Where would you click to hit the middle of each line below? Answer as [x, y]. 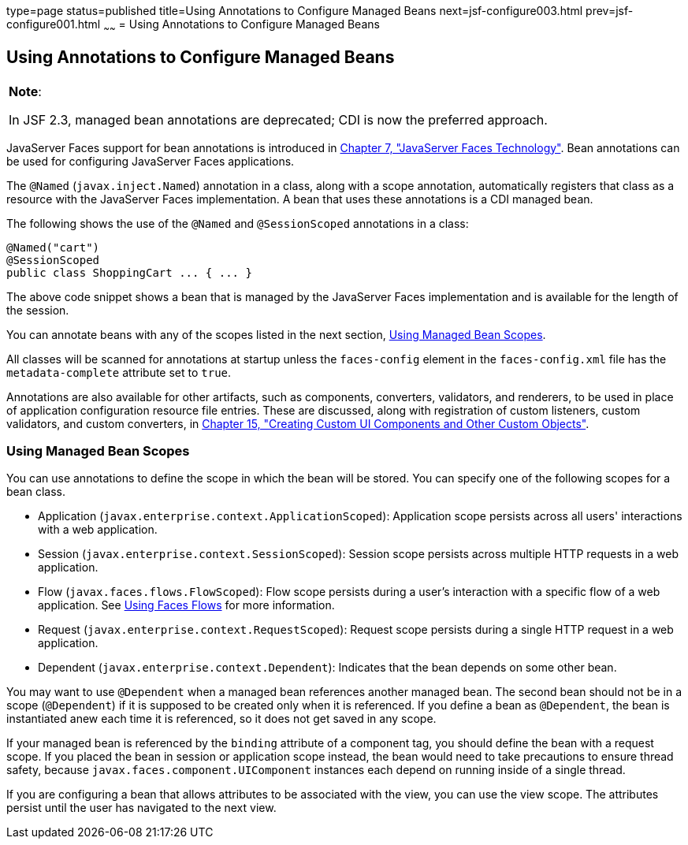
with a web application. [98, 530]
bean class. [36, 492]
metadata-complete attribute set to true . [119, 372]
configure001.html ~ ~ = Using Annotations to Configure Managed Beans [193, 26]
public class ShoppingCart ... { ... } [129, 272]
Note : [25, 91]
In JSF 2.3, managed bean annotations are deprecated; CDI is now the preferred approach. [278, 119]
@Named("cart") [53, 247]
